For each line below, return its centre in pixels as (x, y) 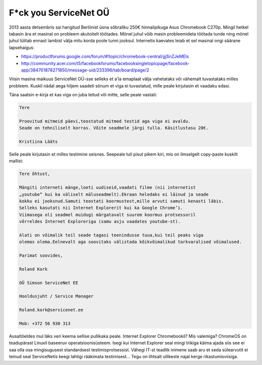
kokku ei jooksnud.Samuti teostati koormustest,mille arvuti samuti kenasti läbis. (122, 201)
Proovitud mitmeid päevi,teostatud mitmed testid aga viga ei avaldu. (105, 121)
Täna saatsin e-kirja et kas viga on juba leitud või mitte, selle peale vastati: (83, 95)
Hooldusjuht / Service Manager (57, 296)
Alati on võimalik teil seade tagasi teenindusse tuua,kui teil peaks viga (111, 235)
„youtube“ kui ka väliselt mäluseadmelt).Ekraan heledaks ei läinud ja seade (114, 194)
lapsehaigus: (22, 47)
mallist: (16, 161)
